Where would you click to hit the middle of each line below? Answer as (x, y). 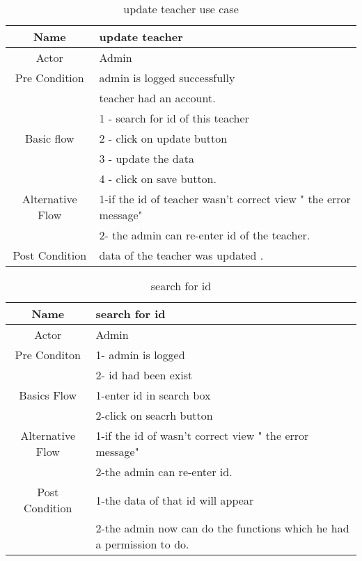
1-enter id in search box (153, 395)
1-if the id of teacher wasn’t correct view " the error (225, 199)
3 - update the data (147, 158)
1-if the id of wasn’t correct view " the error (202, 435)
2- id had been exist (144, 375)
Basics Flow (48, 395)
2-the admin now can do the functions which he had (222, 528)
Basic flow (49, 138)
